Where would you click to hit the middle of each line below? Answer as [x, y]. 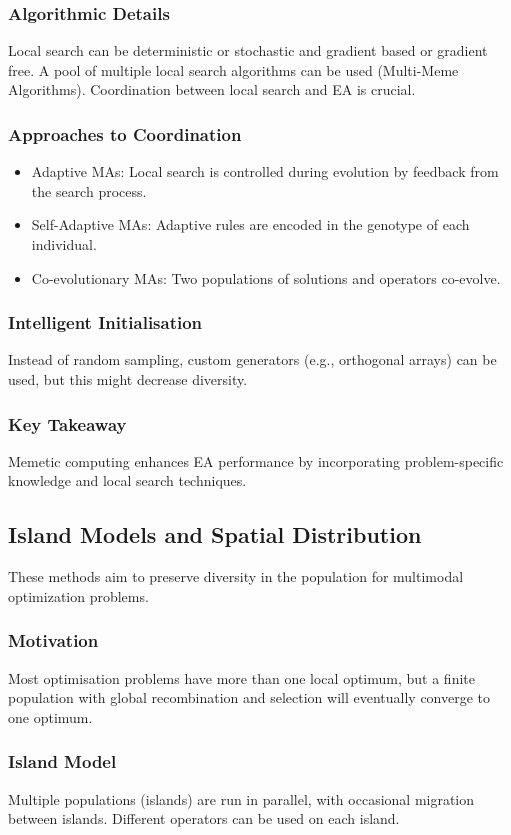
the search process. [89, 190]
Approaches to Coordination [125, 133]
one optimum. [50, 716]
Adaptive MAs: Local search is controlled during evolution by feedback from [265, 171]
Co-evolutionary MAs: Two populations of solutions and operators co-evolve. [266, 277]
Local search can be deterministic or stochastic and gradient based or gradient [248, 50]
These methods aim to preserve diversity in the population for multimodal [236, 576]
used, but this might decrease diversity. [128, 379]
